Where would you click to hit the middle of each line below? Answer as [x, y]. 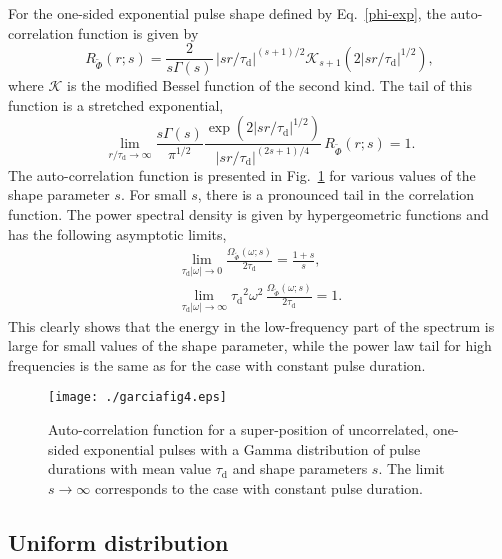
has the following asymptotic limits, [117, 233]
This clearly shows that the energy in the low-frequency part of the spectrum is [251, 325]
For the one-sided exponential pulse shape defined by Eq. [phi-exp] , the [227, 13]
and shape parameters [300, 468]
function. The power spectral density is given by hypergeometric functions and [248, 214]
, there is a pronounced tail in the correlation [336, 194]
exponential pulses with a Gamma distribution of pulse [252, 448]
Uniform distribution [118, 541]
